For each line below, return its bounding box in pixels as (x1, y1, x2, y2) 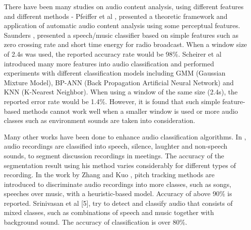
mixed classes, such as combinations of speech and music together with (4, 207, 214, 217)
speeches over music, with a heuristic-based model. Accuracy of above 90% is (4, 188, 232, 199)
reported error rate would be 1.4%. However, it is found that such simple (4, 96, 220, 106)
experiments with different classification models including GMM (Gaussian (4, 68, 226, 78)
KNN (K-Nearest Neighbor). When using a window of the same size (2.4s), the (4, 87, 238, 97)
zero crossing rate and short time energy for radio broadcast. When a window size (4, 39, 247, 49)
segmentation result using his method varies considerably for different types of (4, 160, 236, 170)
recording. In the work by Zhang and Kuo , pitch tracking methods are (4, 169, 215, 180)
